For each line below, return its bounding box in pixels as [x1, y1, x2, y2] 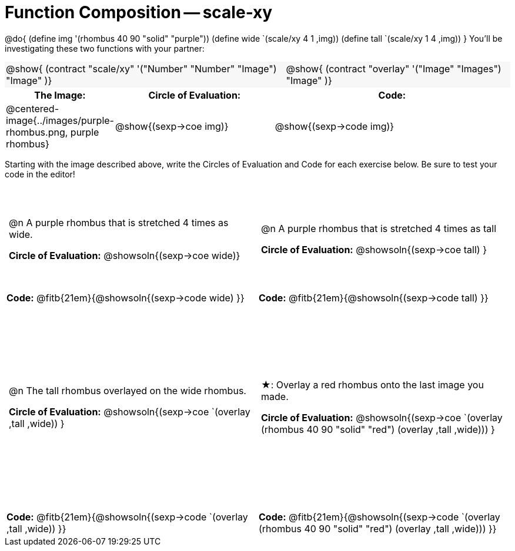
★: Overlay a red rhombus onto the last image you [261, 379, 484, 391]
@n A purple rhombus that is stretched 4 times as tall [261, 223, 497, 235]
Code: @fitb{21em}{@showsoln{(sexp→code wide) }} [6, 292, 245, 304]
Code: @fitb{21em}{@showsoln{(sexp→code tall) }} [259, 292, 489, 304]
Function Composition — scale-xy [5, 2, 273, 22]
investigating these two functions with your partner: [5, 43, 205, 53]
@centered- [6, 102, 59, 115]
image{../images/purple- [6, 114, 114, 126]
